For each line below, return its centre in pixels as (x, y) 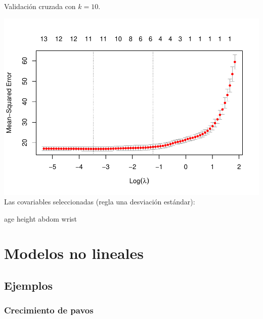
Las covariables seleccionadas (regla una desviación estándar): (100, 202)
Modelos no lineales (74, 253)
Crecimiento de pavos (49, 310)
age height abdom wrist (41, 218)
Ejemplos (29, 285)
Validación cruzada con (40, 6)
